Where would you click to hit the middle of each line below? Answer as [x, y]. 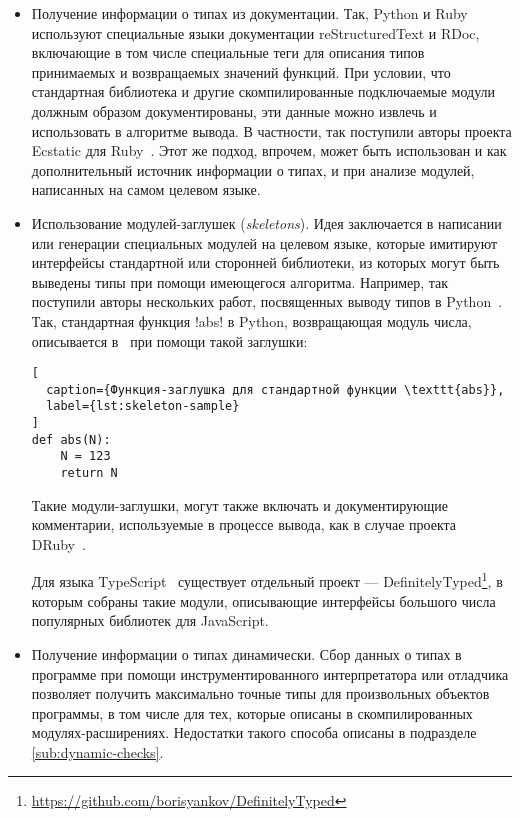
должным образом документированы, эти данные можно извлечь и [234, 110]
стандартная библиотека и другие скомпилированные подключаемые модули [263, 91]
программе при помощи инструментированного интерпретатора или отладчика [270, 673]
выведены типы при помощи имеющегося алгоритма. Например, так [240, 281]
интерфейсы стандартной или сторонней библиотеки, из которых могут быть [265, 262]
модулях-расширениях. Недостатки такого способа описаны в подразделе [254, 732]
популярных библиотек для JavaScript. [150, 620]
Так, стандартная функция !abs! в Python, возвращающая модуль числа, [251, 320]
